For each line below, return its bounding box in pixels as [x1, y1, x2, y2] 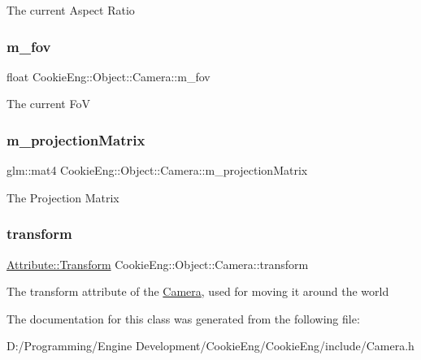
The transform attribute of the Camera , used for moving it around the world [7, 283, 389, 300]
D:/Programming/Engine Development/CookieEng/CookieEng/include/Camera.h [7, 337, 414, 354]
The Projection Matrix [7, 189, 119, 206]
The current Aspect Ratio [7, 2, 135, 18]
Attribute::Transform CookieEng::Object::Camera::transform [7, 255, 309, 272]
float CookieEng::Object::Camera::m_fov [7, 67, 210, 85]
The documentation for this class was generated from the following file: [7, 310, 360, 327]
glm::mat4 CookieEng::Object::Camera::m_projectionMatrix [7, 162, 308, 179]
